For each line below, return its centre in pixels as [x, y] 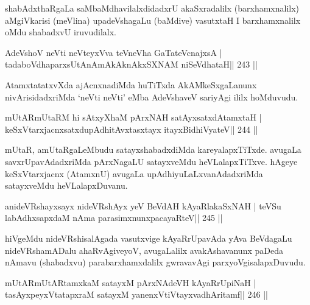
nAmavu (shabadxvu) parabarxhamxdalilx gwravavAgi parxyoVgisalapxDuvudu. [155, 262]
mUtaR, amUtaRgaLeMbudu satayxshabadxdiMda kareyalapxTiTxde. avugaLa [153, 149]
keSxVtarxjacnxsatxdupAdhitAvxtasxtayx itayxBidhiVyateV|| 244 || [132, 129]
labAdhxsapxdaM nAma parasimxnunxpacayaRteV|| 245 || [114, 218]
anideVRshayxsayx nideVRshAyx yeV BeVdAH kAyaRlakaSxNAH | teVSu [143, 205]
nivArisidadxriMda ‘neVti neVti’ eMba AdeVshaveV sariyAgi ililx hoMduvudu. [152, 96]
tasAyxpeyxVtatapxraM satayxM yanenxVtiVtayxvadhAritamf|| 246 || [136, 294]
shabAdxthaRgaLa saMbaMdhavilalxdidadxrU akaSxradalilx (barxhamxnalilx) [152, 8]
